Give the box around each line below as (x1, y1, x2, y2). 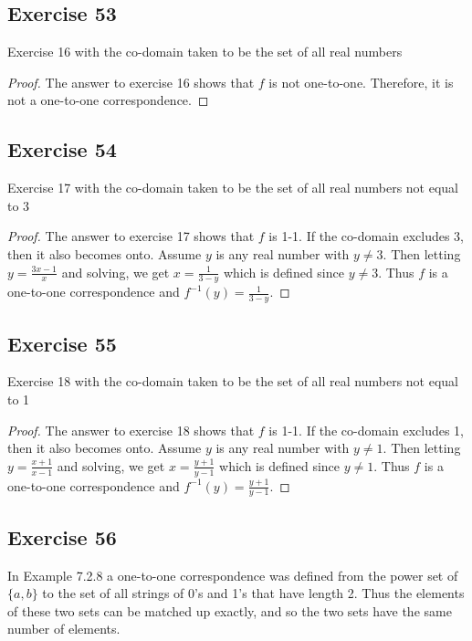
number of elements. (7, 619, 121, 638)
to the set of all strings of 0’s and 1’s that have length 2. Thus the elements (42, 583, 465, 603)
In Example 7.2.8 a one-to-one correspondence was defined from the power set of (7, 565, 458, 584)
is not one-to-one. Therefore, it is (268, 72, 454, 91)
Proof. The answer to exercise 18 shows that (7, 420, 255, 439)
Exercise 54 (7, 135, 117, 163)
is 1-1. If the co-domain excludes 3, (268, 226, 464, 246)
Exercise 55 (7, 329, 117, 357)
